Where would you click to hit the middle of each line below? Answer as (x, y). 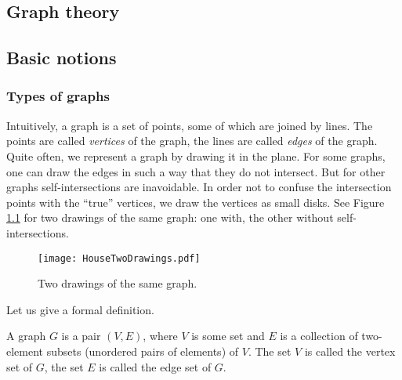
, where (160, 336)
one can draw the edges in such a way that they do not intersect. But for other (196, 171)
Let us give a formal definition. (80, 309)
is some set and (228, 336)
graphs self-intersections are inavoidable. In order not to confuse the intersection (199, 187)
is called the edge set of (155, 366)
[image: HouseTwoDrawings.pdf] (119, 258)
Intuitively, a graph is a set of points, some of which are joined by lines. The (190, 125)
